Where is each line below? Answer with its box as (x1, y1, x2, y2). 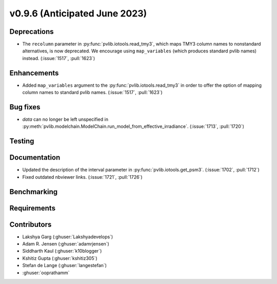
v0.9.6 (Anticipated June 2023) (9, 8, 147, 19)
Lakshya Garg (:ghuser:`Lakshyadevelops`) (22, 234, 113, 240)
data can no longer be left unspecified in (22, 116, 109, 123)
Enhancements (9, 68, 59, 77)
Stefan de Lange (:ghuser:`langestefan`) (22, 262, 107, 269)
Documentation (9, 153, 61, 162)
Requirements (9, 203, 56, 213)
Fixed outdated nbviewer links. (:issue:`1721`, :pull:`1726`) (22, 174, 143, 180)
